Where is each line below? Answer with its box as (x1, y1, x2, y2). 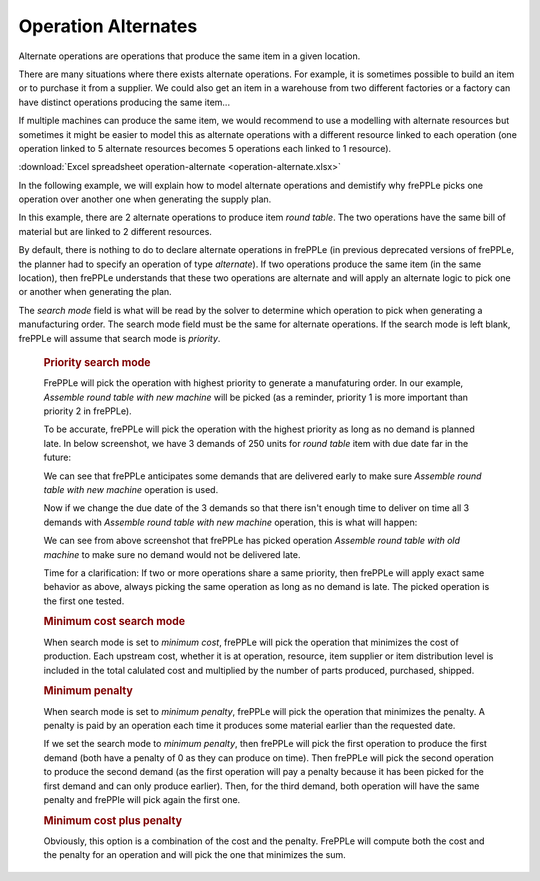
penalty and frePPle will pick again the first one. (43, 793, 241, 805)
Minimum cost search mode (43, 615, 186, 629)
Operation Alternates (18, 15, 198, 37)
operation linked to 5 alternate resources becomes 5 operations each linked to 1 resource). (18, 142, 392, 154)
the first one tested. (43, 595, 125, 607)
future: (43, 451, 72, 464)
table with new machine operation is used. (43, 483, 219, 495)
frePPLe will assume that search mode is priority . (18, 332, 221, 344)
